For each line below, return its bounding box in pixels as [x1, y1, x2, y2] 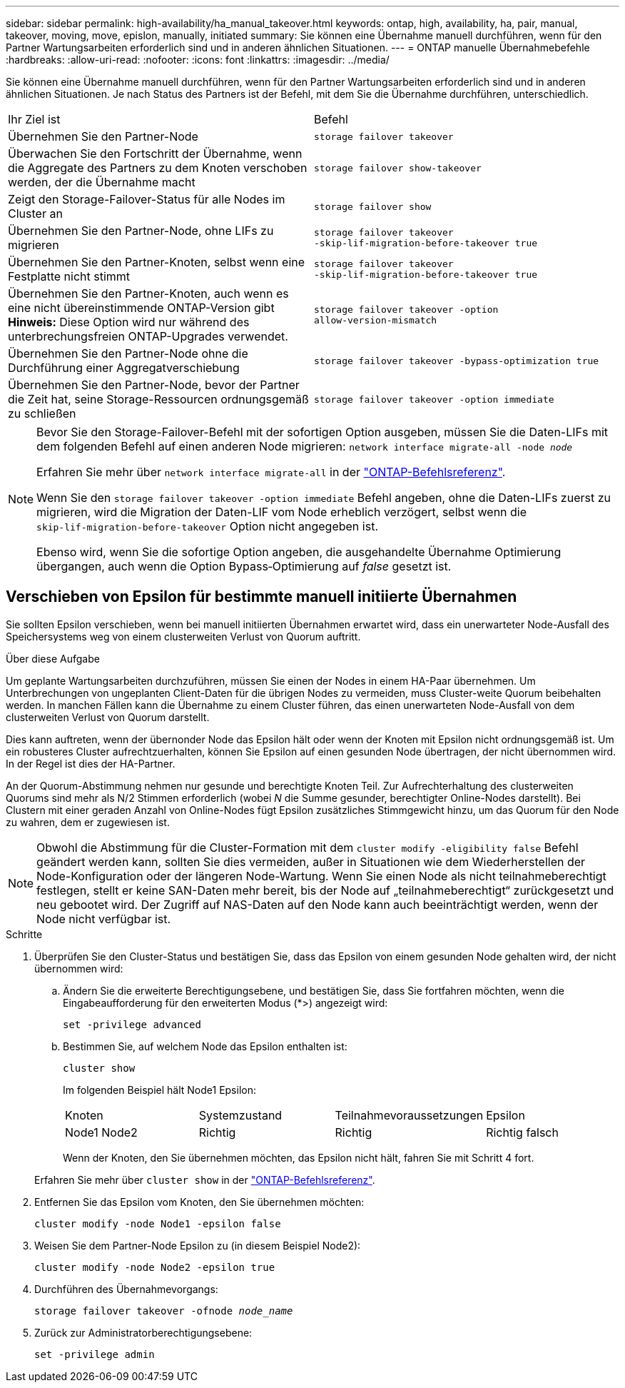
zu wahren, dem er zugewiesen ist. [6, 815, 170, 828]
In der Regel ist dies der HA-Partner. [6, 757, 176, 770]
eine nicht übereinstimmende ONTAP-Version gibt [8, 301, 275, 315]
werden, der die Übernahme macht [8, 175, 195, 189]
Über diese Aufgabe [6, 652, 100, 665]
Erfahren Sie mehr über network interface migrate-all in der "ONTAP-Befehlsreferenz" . [36, 465, 506, 479]
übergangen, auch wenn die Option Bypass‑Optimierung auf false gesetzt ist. [36, 559, 452, 573]
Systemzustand [198, 1107, 283, 1122]
